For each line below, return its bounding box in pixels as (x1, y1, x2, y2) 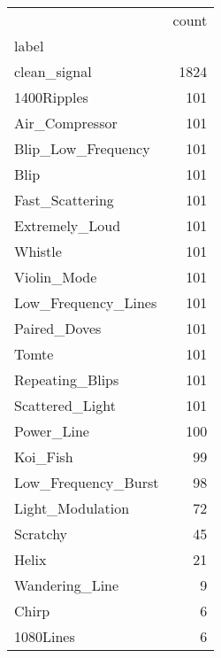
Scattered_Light (14, 395, 116, 415)
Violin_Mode (14, 267, 97, 287)
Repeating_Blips (14, 369, 119, 390)
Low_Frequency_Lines (14, 292, 157, 313)
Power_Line (14, 421, 89, 441)
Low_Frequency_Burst (14, 472, 159, 492)
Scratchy (14, 523, 68, 544)
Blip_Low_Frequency (14, 138, 150, 159)
